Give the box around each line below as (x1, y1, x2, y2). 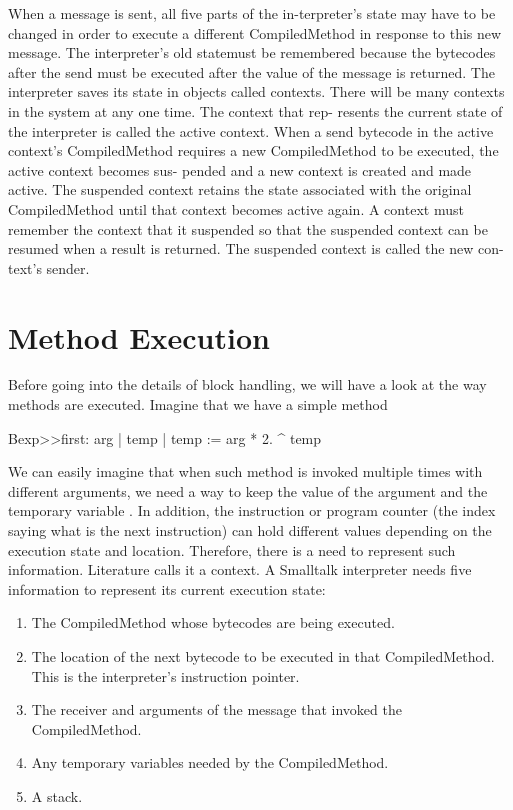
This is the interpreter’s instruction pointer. (31, 665, 300, 686)
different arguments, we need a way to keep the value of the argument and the (8, 480, 488, 501)
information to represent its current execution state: (8, 578, 326, 599)
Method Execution (8, 316, 270, 357)
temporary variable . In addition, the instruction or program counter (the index (8, 500, 496, 521)
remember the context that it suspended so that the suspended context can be (8, 218, 488, 239)
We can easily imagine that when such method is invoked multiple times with (8, 461, 483, 482)
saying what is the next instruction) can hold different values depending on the (8, 520, 492, 540)
